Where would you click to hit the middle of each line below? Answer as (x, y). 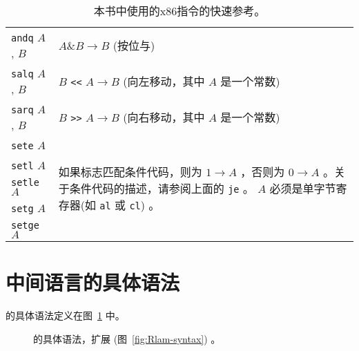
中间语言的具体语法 (93, 282)
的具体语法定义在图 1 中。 (65, 315)
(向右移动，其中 (164, 117)
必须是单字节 (303, 188)
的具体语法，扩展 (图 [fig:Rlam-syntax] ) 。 (127, 338)
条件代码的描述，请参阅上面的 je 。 (162, 188)
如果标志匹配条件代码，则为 (130, 171)
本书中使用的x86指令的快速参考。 (179, 11)
